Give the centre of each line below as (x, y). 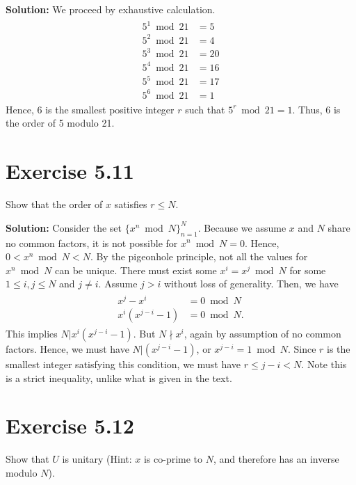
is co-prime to (173, 459)
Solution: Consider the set (64, 227)
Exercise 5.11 (70, 171)
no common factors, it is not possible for (92, 242)
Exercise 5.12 (70, 426)
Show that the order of (54, 204)
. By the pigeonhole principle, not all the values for (199, 256)
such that (205, 109)
